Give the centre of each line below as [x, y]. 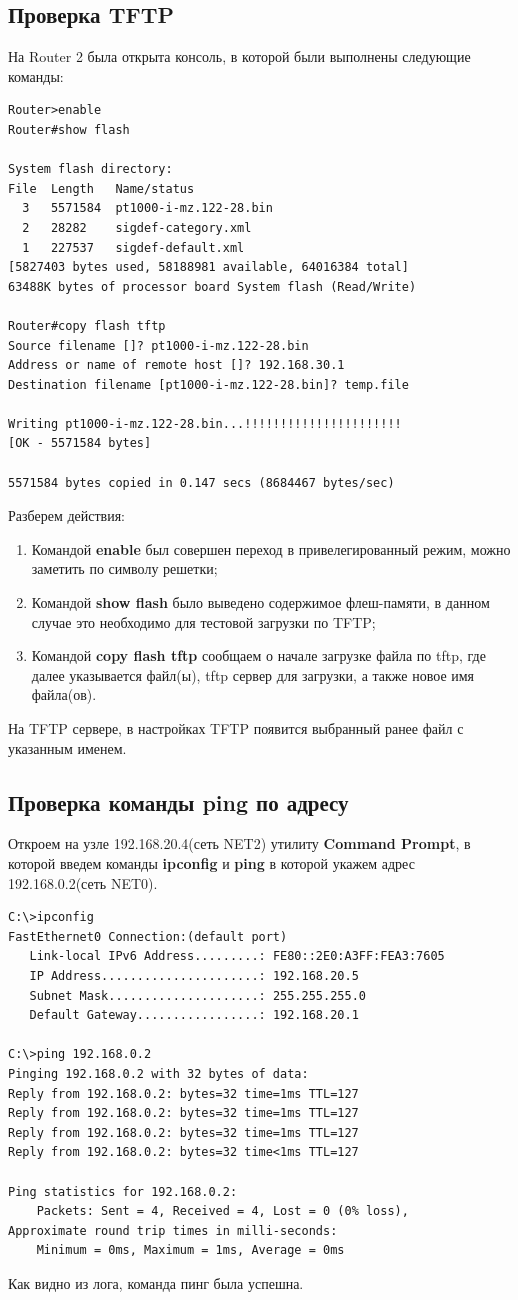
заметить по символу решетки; [124, 568]
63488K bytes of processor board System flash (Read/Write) [212, 286]
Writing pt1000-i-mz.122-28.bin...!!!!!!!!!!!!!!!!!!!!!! [205, 423]
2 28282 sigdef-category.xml [137, 227]
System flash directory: [90, 169]
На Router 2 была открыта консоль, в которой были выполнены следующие [239, 56]
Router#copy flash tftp [87, 325]
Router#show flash [69, 129]
